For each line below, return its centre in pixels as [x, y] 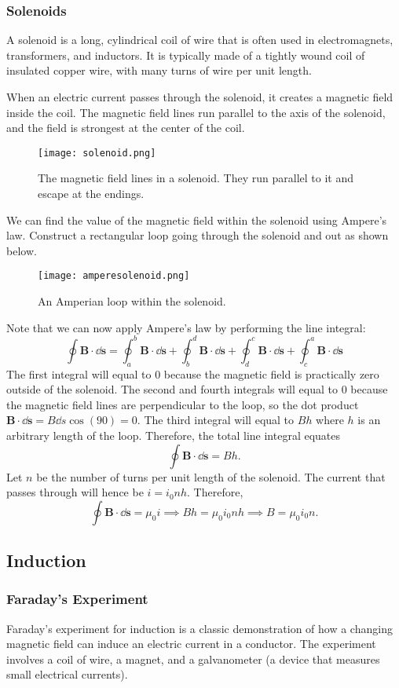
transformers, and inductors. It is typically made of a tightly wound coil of [186, 55]
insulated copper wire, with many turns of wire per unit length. [159, 70]
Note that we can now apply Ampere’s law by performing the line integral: [186, 327]
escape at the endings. [91, 194]
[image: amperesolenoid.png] [114, 276]
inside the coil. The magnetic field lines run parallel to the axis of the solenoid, [196, 112]
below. [22, 250]
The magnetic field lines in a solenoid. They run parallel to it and [196, 178]
